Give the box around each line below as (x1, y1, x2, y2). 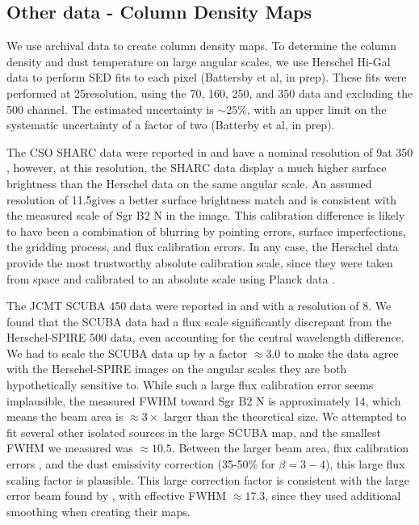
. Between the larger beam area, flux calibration (171, 439, 409, 456)
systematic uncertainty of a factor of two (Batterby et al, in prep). (6, 116, 335, 133)
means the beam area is (6, 408, 124, 425)
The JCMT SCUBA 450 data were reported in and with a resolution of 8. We (6, 297, 392, 314)
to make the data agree (284, 344, 399, 361)
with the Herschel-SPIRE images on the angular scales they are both (6, 360, 347, 377)
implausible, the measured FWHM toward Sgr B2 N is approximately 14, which (6, 392, 401, 409)
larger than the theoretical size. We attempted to (163, 408, 407, 425)
